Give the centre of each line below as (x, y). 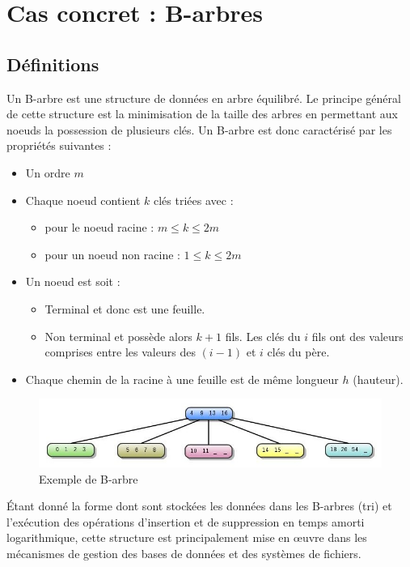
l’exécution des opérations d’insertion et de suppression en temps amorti (186, 521)
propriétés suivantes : (59, 145)
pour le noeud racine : (99, 227)
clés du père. (298, 352)
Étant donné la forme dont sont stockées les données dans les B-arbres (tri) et (199, 506)
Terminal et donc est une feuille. (125, 308)
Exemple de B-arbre (89, 478)
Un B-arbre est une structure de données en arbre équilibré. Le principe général (204, 98)
